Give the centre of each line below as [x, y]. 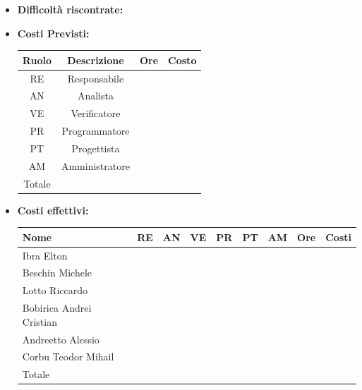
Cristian [40, 321]
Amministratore [95, 165]
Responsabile [96, 78]
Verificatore [96, 113]
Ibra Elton [45, 255]
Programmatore [96, 131]
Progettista [96, 148]
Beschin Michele [57, 273]
